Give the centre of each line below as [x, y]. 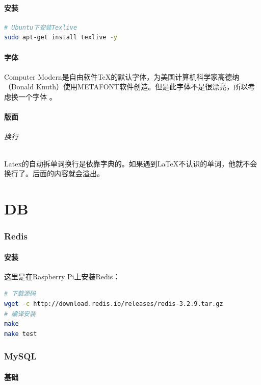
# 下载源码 [20, 294]
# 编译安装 [20, 314]
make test [21, 334]
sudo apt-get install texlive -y [61, 38]
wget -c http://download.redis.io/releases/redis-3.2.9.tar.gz [114, 304]
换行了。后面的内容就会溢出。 [54, 173]
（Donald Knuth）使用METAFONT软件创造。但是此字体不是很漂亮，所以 [126, 87]
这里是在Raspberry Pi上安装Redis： [62, 276]
